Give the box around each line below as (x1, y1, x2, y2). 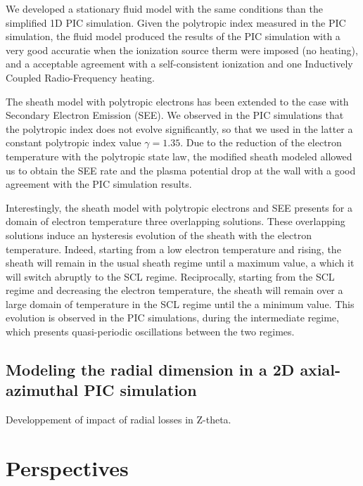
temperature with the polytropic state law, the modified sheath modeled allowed (6, 148, 352, 163)
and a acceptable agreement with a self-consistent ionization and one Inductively (6, 56, 353, 71)
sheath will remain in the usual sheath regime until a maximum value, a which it (6, 255, 355, 270)
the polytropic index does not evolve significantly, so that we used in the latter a (6, 121, 353, 136)
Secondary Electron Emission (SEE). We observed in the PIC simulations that (6, 108, 344, 122)
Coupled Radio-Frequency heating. (6, 70, 155, 84)
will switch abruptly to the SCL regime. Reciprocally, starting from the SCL (6, 269, 335, 283)
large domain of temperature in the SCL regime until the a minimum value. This (6, 296, 355, 311)
